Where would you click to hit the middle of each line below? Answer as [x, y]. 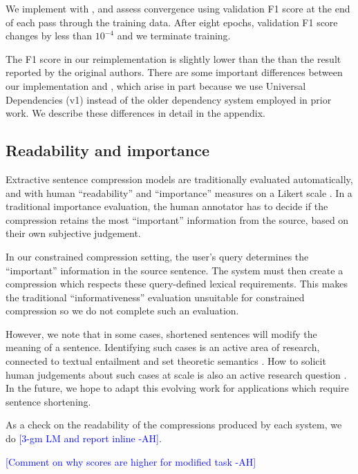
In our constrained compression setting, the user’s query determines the [157, 256]
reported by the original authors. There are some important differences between [174, 72]
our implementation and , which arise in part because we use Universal [156, 85]
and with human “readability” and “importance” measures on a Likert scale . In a [179, 192]
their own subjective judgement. [73, 233]
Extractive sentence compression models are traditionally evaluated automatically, [179, 179]
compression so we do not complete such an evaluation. [122, 311]
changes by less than [49, 36]
